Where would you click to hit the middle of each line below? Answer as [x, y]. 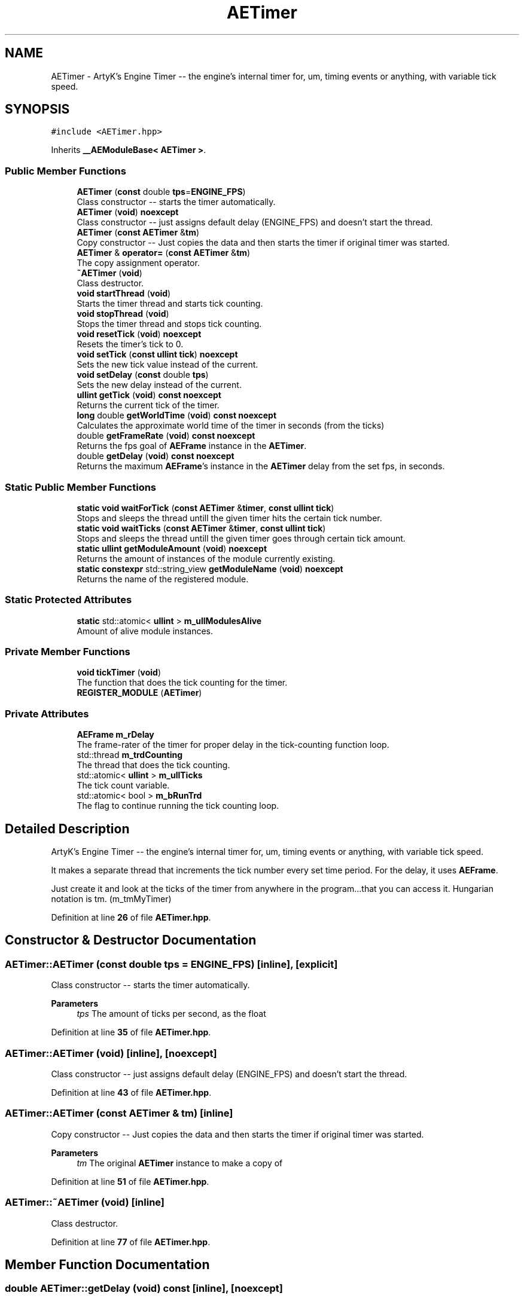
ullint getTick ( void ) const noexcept [149, 395]
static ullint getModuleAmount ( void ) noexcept [172, 548]
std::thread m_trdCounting [130, 755]
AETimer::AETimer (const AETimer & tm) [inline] [119, 1113]
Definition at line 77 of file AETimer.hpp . [131, 1242]
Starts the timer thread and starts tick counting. [170, 304]
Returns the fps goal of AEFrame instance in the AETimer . [192, 446]
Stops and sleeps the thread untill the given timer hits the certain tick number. [229, 518]
